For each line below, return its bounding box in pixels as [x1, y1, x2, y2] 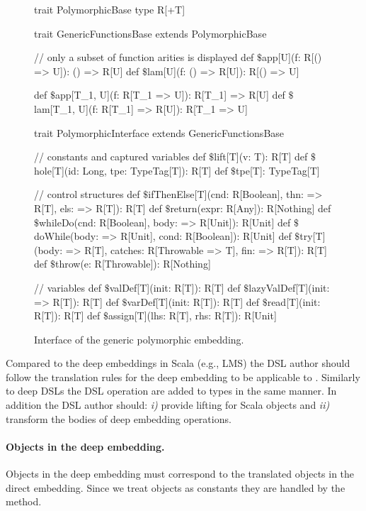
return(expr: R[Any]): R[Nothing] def [170, 200, 331, 215]
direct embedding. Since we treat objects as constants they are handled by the [6, 480, 345, 495]
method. [6, 494, 42, 509]
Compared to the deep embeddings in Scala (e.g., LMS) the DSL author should [6, 356, 350, 370]
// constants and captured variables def [34, 149, 206, 164]
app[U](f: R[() [262, 50, 322, 65]
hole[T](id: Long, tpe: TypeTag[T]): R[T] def [34, 163, 228, 177]
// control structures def [34, 187, 140, 202]
